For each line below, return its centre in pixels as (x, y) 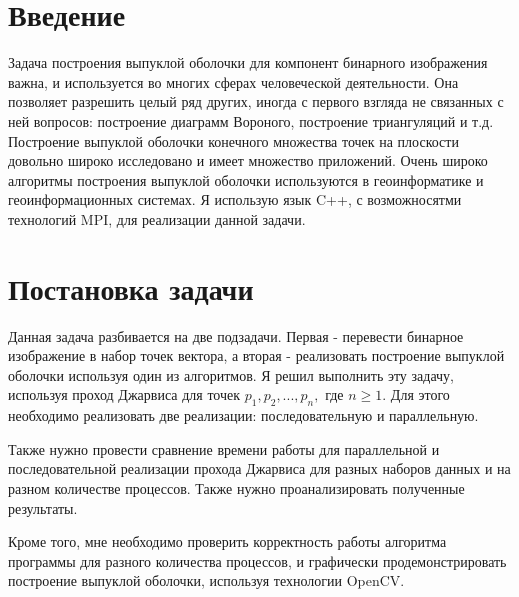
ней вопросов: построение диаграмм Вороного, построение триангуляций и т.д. (251, 120)
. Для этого (416, 394)
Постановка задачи (131, 287)
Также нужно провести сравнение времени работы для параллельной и (224, 448)
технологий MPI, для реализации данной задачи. (157, 218)
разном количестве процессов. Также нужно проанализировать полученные (236, 487)
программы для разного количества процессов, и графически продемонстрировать (257, 560)
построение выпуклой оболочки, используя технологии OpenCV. (206, 580)
